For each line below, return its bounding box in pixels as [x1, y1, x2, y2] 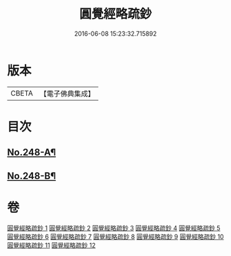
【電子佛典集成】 [39, 89, 95, 98]
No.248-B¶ [7, 170, 56, 182]
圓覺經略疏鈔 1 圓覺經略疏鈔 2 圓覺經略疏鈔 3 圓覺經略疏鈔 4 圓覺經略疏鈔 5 [7, 224, 221, 232]
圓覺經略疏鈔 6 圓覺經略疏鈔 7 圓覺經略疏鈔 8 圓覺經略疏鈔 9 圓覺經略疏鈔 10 [7, 232, 224, 241]
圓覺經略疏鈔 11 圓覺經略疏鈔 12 [7, 241, 96, 249]
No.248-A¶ [7, 147, 56, 158]
